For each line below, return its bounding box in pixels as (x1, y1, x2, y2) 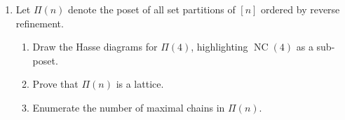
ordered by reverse (261, 2, 340, 16)
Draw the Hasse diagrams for (32, 39, 158, 54)
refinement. (15, 15, 64, 30)
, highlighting (191, 39, 248, 54)
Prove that (32, 76, 79, 91)
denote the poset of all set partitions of (68, 2, 236, 16)
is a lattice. (116, 76, 164, 91)
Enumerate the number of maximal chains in (32, 100, 225, 114)
